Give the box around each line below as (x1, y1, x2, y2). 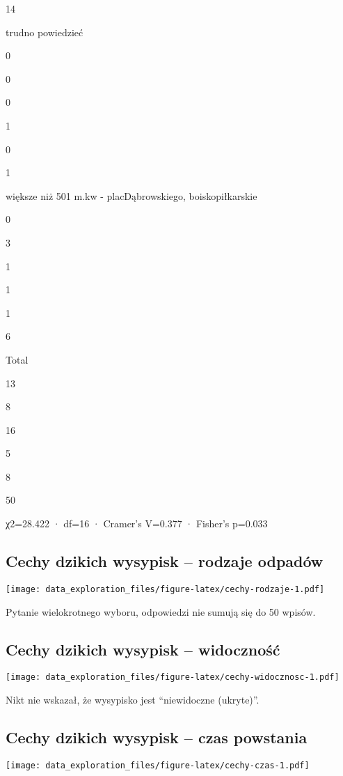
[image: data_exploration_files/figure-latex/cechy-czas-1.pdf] (6, 760, 310, 770)
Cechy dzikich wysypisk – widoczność (6, 638, 280, 660)
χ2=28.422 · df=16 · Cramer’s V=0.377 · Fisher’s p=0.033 (6, 516, 268, 531)
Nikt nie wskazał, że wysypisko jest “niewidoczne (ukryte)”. (6, 692, 260, 706)
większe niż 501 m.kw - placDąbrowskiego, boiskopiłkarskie (6, 188, 257, 203)
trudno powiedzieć (6, 24, 83, 39)
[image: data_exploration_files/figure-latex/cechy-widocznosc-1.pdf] (6, 672, 340, 683)
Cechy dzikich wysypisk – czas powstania (6, 726, 308, 747)
